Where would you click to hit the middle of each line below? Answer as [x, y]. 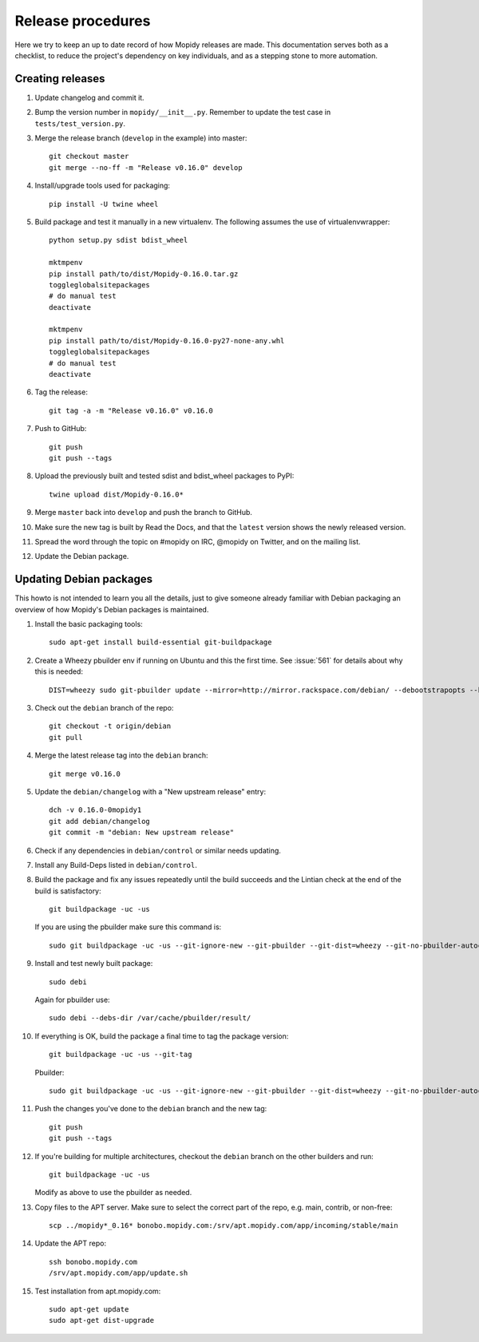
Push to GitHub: [61, 429]
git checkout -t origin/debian [110, 726]
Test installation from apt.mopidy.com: [98, 1291]
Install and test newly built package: [94, 964]
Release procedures [83, 21]
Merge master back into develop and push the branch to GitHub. [144, 513]
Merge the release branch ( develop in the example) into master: [141, 138]
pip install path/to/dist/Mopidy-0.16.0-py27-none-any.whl [167, 340]
